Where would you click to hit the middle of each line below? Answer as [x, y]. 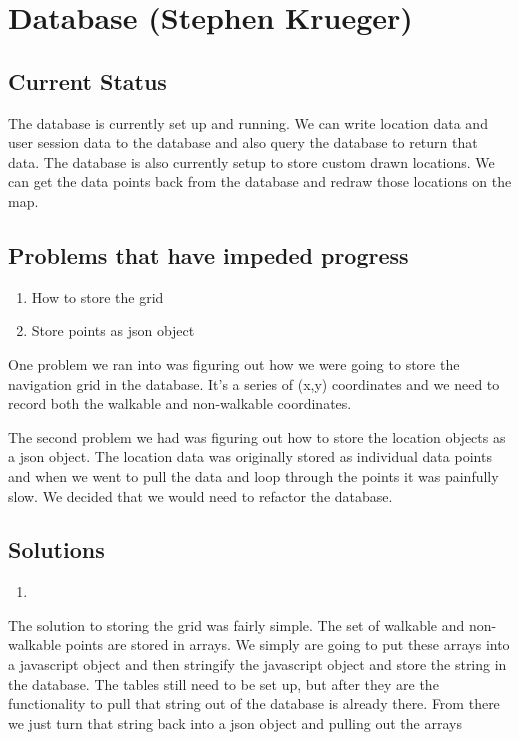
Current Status [87, 80]
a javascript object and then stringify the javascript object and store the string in [257, 664]
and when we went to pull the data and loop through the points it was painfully [253, 475]
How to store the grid [97, 296]
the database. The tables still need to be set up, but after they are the [223, 683]
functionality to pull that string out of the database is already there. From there [254, 703]
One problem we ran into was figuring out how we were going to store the [234, 363]
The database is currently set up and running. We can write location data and [248, 122]
